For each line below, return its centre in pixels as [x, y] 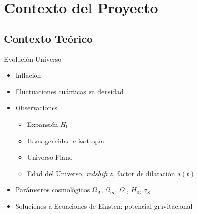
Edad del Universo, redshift [67, 173]
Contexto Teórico [48, 38]
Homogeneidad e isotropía [65, 140]
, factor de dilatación [144, 173]
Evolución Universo [33, 59]
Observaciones [36, 108]
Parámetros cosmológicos [53, 189]
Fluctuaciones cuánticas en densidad [69, 91]
